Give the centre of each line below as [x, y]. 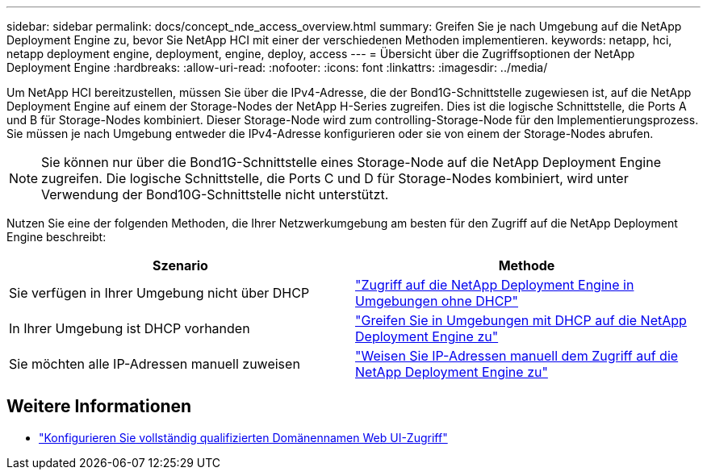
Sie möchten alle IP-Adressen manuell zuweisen [155, 364]
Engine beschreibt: [56, 237]
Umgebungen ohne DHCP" [437, 301]
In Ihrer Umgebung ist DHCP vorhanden [130, 328]
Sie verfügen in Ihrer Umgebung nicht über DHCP [159, 293]
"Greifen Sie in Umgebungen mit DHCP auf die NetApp [521, 320]
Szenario [180, 265]
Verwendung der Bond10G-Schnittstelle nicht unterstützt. [215, 194]
